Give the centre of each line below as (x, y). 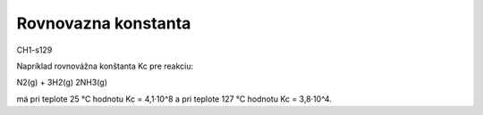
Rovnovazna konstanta (104, 23)
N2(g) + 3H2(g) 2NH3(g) (62, 82)
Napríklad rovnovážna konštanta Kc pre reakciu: (105, 66)
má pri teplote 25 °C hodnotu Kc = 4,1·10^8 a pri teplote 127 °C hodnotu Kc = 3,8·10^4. (174, 99)
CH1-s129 (34, 50)
